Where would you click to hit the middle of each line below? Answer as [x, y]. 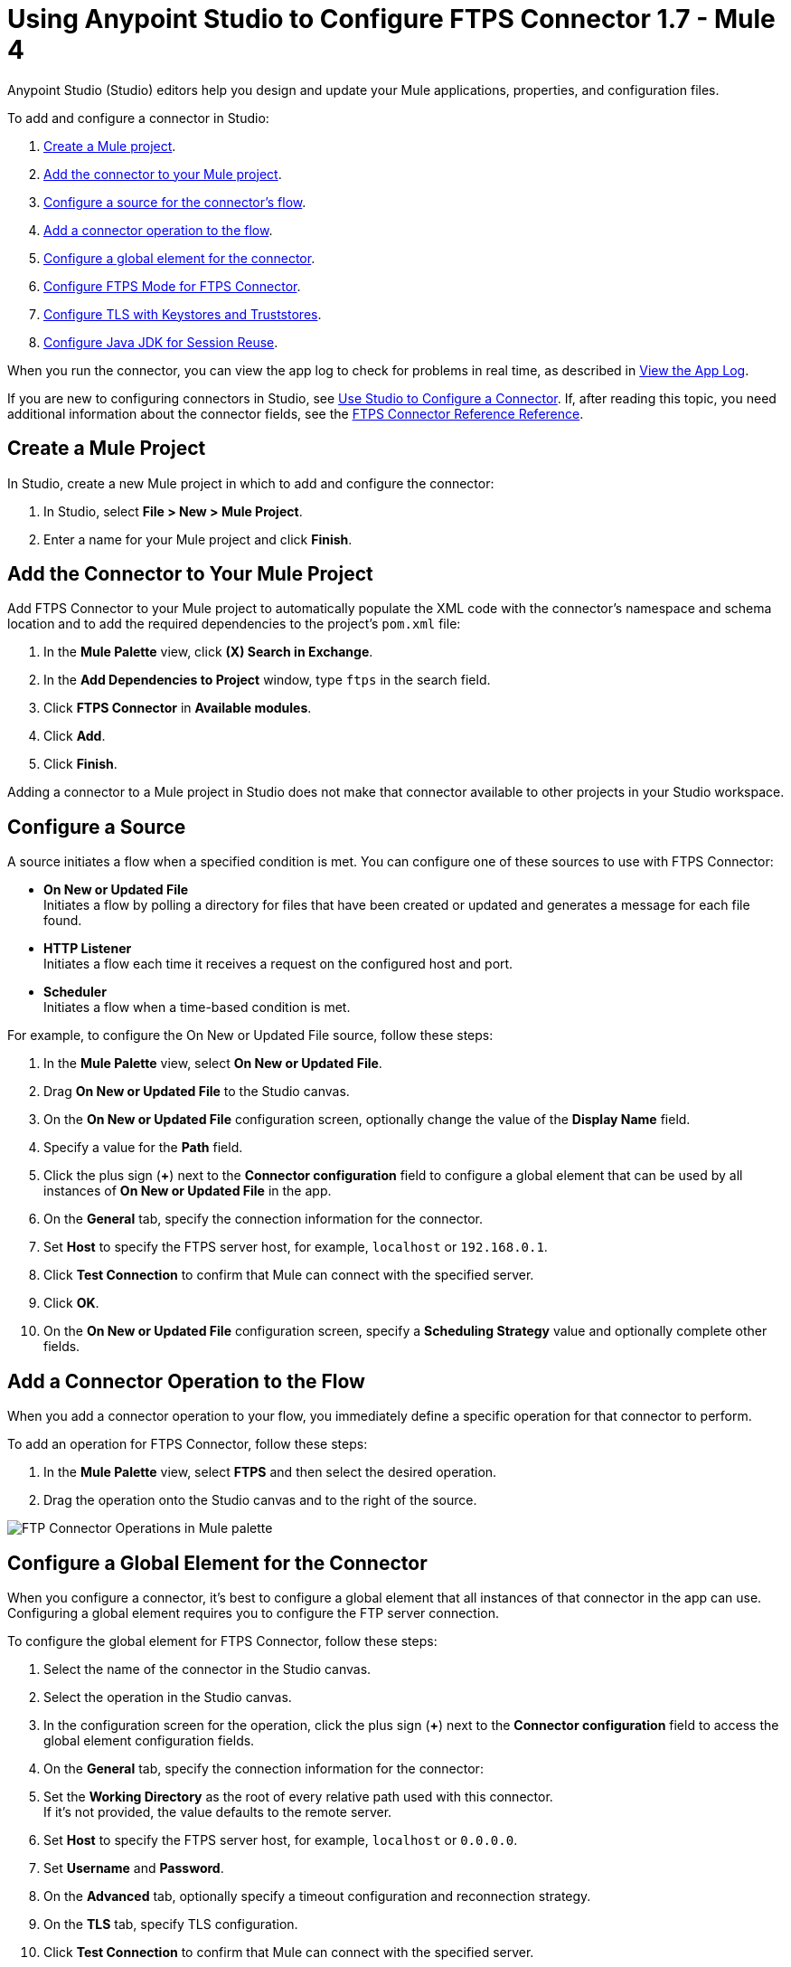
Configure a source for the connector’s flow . [175, 202]
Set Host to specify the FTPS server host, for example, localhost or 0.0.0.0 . [281, 1839]
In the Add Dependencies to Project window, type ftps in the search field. [267, 680]
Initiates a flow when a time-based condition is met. [197, 1007]
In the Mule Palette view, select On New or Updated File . [213, 1064]
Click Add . [75, 736]
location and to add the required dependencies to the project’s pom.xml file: [234, 624]
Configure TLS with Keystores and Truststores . [183, 314]
